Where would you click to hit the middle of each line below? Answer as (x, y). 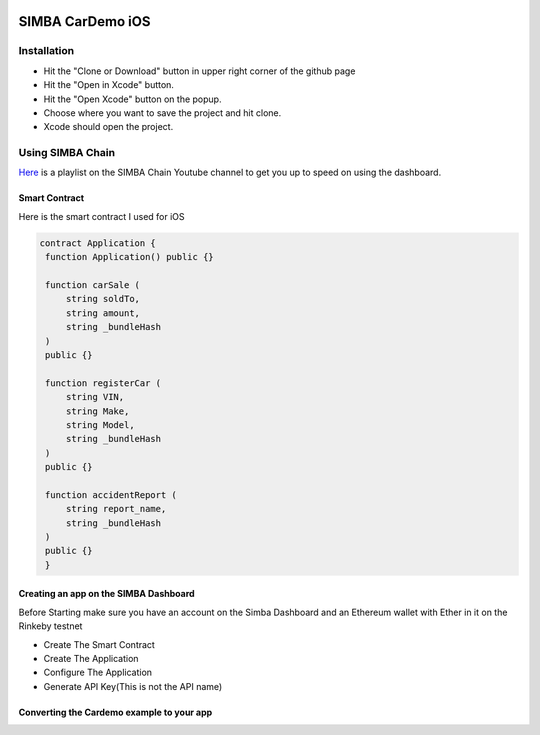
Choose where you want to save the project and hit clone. (162, 112)
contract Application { (98, 243)
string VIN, (95, 397)
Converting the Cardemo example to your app (115, 712)
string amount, (102, 313)
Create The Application (91, 658)
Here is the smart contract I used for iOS (101, 216)
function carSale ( (92, 285)
